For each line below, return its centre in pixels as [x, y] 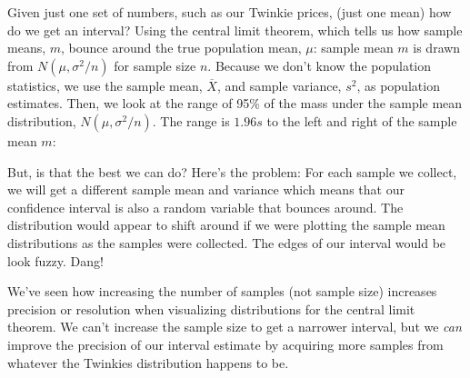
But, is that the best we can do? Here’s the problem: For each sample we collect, [232, 171]
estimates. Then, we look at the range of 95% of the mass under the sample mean [235, 103]
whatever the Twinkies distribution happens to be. [148, 362]
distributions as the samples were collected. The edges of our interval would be [227, 242]
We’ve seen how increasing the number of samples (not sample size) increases [222, 291]
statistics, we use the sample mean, [105, 85]
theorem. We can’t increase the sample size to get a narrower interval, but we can [235, 327]
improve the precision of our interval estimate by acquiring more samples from [225, 344]
